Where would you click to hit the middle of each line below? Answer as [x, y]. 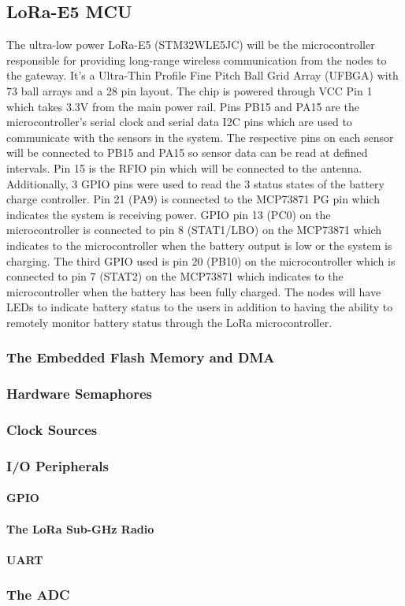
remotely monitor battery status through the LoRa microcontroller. [169, 322]
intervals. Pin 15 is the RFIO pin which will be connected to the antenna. [184, 167]
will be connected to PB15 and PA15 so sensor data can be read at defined [187, 152]
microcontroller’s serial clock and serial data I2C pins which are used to [179, 122]
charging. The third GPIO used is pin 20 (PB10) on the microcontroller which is [201, 260]
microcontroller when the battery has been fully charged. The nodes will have [194, 291]
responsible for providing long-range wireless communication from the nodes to [197, 59]
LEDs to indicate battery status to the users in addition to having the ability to [200, 307]
